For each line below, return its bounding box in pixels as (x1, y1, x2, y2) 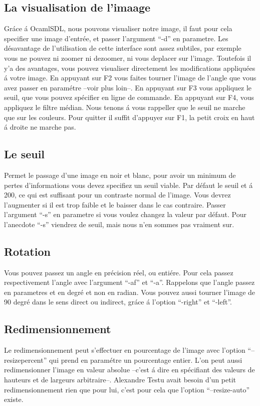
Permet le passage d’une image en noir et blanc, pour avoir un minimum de (4, 169, 236, 180)
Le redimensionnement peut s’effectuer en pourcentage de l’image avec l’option (4, 345, 245, 355)
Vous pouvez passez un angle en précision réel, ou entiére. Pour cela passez (4, 267, 233, 277)
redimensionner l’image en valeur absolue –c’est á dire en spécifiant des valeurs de (4, 364, 255, 375)
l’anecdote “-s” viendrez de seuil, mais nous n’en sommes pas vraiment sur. (4, 219, 234, 229)
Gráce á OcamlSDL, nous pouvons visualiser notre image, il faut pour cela (4, 23, 232, 34)
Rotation (4, 243, 51, 259)
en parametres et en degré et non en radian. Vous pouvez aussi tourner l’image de (4, 286, 255, 297)
